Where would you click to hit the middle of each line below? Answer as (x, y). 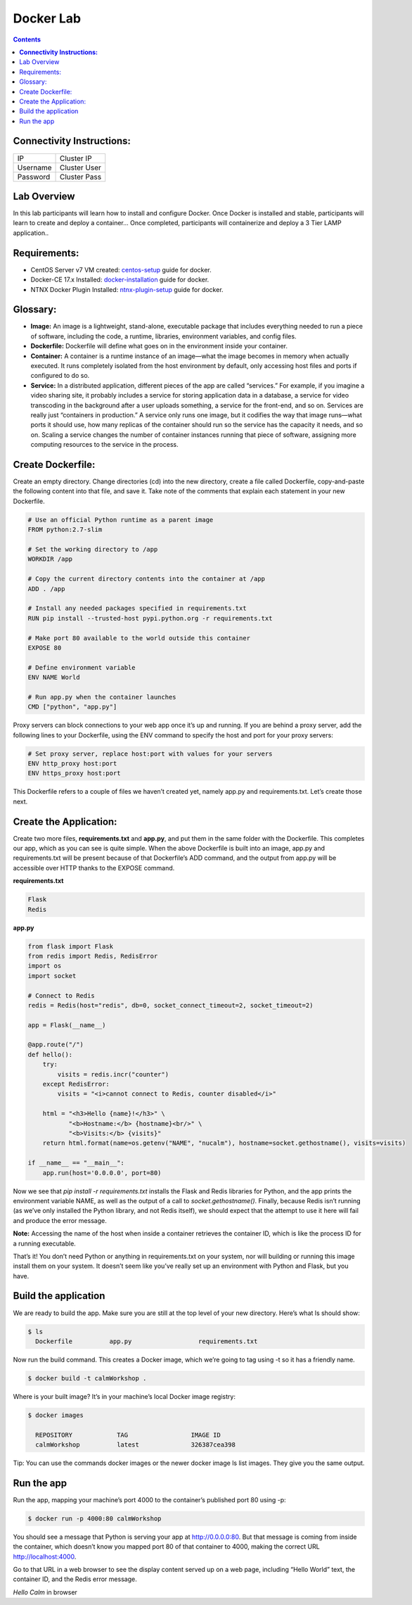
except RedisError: (76, 1084)
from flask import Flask (71, 946)
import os (45, 966)
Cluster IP (76, 158)
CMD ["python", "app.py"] (72, 707)
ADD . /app (46, 589)
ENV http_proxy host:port (72, 763)
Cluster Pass (81, 177)
